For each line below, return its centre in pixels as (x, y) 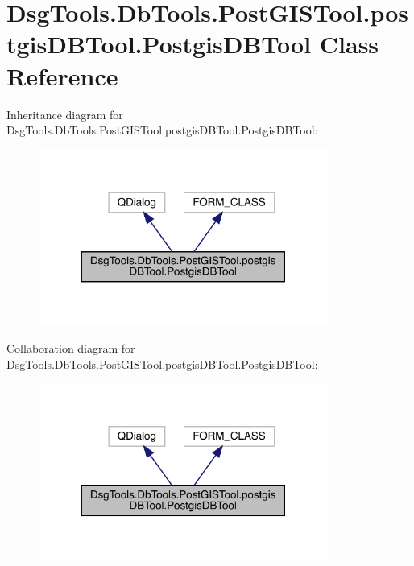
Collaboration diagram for (71, 347)
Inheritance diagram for (65, 114)
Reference (62, 75)
